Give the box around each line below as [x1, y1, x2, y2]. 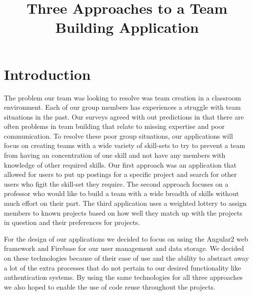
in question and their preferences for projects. [4, 217, 140, 227]
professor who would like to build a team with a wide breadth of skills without [4, 188, 239, 198]
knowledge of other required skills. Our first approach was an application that [4, 159, 237, 170]
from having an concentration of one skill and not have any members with [4, 150, 226, 160]
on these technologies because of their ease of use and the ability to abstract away [4, 253, 249, 263]
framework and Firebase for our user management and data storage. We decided [4, 243, 244, 253]
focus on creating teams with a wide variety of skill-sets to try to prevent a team [4, 140, 245, 150]
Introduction [4, 64, 91, 84]
